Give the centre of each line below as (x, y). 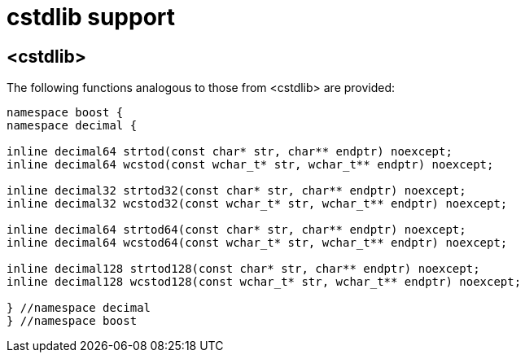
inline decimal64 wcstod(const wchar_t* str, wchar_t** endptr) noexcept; (250, 165)
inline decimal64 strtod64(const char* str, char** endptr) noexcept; (236, 230)
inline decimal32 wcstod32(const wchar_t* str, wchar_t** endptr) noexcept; (257, 204)
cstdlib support (91, 17)
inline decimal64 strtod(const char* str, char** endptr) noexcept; (230, 152)
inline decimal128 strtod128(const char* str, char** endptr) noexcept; (243, 269)
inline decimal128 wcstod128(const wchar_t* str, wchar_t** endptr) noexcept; (264, 282)
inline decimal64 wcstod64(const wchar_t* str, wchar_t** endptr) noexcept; (257, 243)
